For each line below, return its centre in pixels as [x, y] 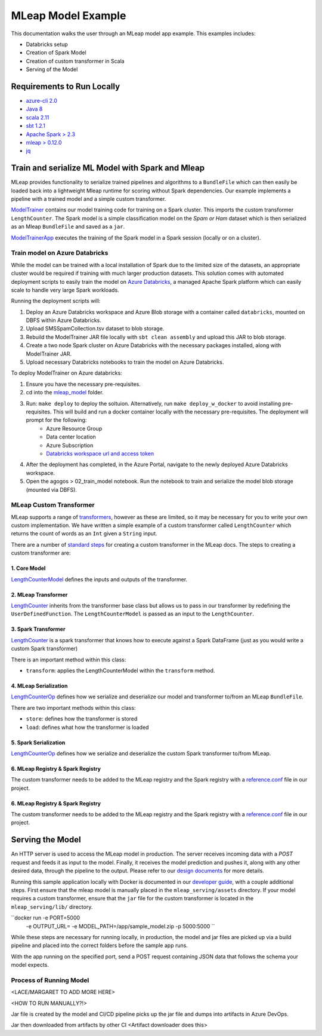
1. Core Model [28, 568]
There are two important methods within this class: [73, 707]
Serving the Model [46, 840]
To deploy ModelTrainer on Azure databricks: [66, 373]
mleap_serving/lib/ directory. [52, 907]
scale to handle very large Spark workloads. [65, 290]
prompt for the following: [56, 420]
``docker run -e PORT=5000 [46, 918]
